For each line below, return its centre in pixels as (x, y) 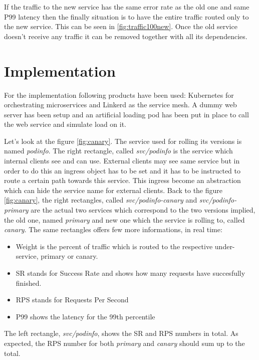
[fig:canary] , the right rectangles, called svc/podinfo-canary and (101, 200)
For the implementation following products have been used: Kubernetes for (119, 95)
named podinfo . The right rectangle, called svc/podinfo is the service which (118, 151)
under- (225, 246)
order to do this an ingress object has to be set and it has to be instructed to (122, 170)
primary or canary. (69, 256)
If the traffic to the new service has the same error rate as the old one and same (127, 7)
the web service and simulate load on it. (65, 124)
